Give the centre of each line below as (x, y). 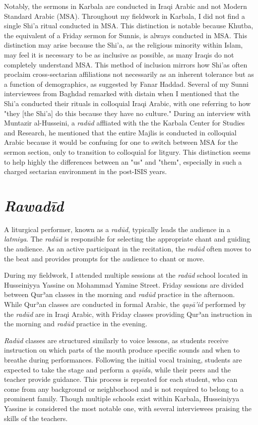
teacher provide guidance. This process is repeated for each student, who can (121, 379)
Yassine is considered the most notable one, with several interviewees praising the (128, 408)
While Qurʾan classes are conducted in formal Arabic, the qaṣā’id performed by (125, 304)
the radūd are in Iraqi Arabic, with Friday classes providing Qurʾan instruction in (128, 314)
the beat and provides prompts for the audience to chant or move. (104, 258)
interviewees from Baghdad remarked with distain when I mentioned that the (122, 93)
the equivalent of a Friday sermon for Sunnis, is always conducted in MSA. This (126, 35)
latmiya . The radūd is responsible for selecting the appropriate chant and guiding (127, 239)
